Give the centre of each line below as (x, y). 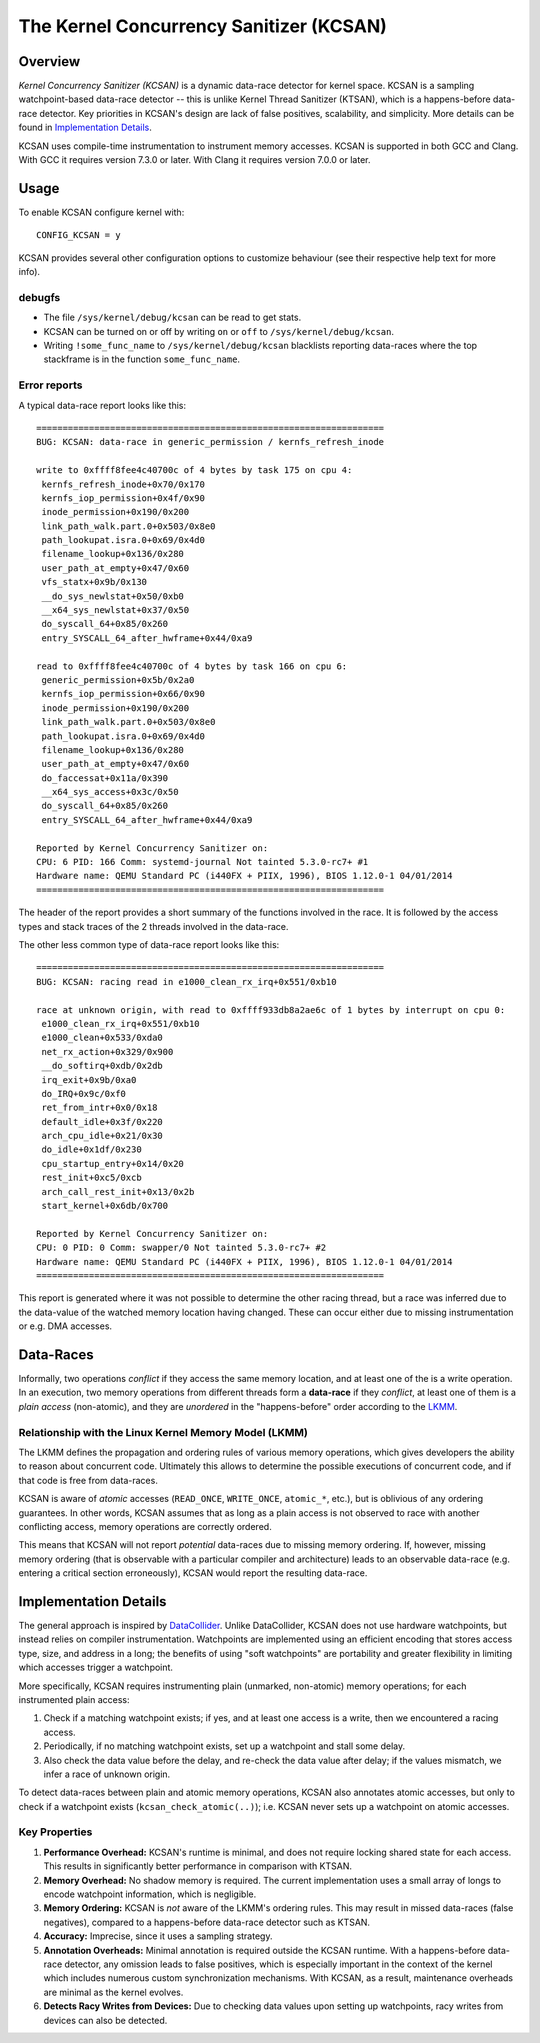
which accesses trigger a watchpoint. (96, 1667)
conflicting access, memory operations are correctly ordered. (145, 1526)
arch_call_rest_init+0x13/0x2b (118, 1191)
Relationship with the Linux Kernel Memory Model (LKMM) (163, 1432)
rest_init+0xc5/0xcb (91, 1178)
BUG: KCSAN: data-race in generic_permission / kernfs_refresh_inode (210, 442)
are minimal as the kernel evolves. (113, 1992)
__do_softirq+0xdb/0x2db (102, 1066)
